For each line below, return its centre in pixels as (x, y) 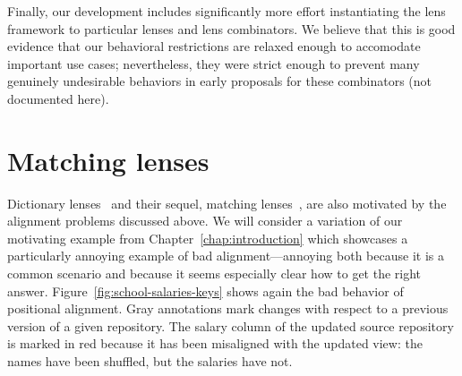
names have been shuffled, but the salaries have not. (150, 361)
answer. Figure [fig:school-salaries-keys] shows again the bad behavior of (205, 291)
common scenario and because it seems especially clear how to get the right (214, 273)
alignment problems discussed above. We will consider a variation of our (205, 221)
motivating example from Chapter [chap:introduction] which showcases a (208, 238)
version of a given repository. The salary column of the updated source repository (231, 325)
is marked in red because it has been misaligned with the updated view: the (215, 343)
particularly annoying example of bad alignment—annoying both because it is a (226, 256)
